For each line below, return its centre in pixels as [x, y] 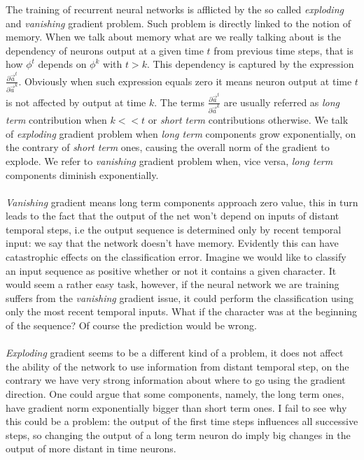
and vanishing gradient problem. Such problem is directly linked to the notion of [178, 23]
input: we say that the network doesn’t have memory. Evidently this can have [172, 243]
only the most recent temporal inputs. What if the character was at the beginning [182, 311]
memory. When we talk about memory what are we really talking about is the [173, 37]
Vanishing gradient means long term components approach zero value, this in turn [182, 202]
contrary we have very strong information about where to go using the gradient [176, 380]
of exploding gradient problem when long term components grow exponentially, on [181, 133]
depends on [62, 64]
